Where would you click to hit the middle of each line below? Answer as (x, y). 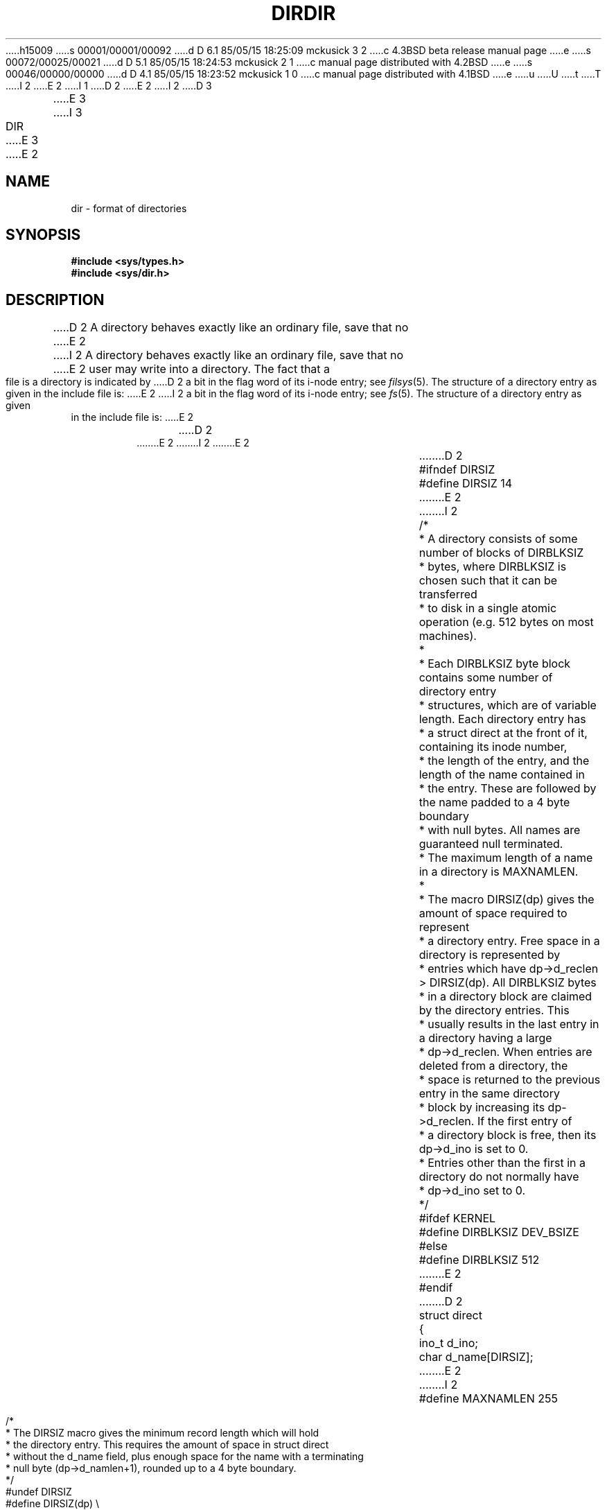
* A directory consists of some (498, 539)
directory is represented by (490, 955)
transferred (448, 595)
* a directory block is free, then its (508, 1135)
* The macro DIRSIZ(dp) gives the (507, 900)
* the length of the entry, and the (504, 761)
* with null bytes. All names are (500, 830)
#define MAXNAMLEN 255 (488, 1399)
